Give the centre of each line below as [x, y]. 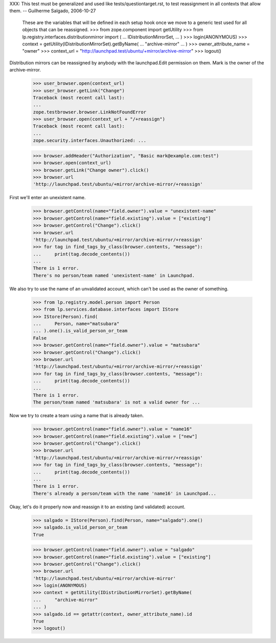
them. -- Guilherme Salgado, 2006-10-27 [53, 11]
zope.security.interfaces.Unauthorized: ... [90, 141]
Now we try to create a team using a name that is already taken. [77, 416]
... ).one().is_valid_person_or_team [80, 331]
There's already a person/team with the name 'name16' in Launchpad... [125, 493]
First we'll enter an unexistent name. [48, 198]
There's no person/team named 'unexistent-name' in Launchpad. [114, 275]
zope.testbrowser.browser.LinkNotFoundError [90, 112]
